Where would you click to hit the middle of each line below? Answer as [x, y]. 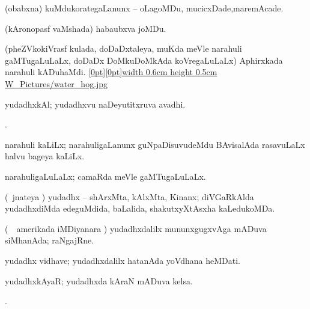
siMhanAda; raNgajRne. [50, 240]
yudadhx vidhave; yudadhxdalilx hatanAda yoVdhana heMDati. [123, 260]
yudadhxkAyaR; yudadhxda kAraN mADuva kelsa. [99, 280]
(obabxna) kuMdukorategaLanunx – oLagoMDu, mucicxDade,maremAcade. [144, 8]
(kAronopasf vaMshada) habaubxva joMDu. [86, 28]
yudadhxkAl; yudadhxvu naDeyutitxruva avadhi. [95, 104]
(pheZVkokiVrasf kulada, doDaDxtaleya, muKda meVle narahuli [123, 48]
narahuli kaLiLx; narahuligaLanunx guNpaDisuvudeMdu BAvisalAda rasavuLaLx [155, 144]
